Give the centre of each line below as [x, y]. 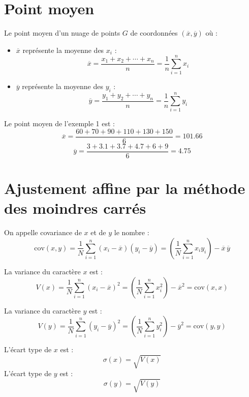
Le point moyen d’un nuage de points [62, 33]
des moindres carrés [75, 208]
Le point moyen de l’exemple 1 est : [60, 123]
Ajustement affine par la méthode [125, 188]
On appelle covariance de [43, 232]
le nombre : [132, 232]
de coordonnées [154, 33]
